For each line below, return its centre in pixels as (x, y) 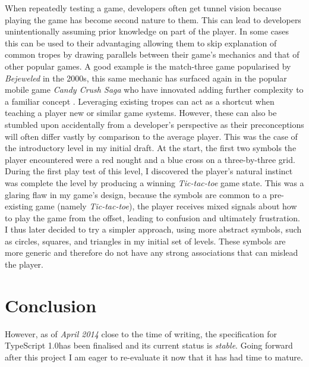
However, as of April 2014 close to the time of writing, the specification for (141, 333)
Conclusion (51, 305)
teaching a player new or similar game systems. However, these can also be (141, 113)
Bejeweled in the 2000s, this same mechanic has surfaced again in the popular (146, 78)
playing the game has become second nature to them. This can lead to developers (153, 19)
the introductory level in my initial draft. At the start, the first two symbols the (151, 148)
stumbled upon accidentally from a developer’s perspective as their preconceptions (154, 124)
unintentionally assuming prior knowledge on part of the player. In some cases (147, 31)
